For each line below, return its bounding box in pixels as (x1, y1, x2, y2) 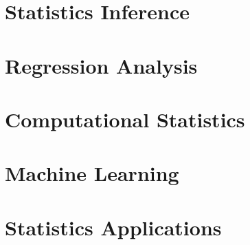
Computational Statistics (5, 105, 245, 133)
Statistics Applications (5, 213, 222, 241)
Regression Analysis (5, 51, 198, 79)
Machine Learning (5, 159, 179, 187)
